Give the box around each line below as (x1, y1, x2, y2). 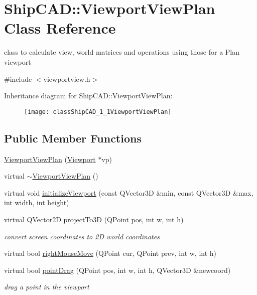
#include (4, 73, 32, 84)
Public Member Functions (4, 130, 142, 145)
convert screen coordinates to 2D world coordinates (4, 231, 160, 241)
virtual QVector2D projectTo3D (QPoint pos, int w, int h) (4, 214, 184, 224)
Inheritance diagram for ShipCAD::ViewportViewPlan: (4, 90, 173, 101)
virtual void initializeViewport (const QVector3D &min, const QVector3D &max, (4, 187, 253, 198)
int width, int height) (4, 197, 69, 208)
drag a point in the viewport (4, 281, 89, 292)
